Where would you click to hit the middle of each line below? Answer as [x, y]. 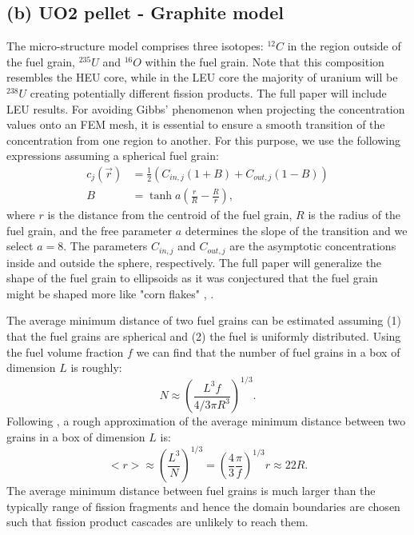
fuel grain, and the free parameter [90, 230]
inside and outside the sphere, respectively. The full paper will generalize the [194, 262]
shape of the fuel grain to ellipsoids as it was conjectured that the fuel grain [192, 278]
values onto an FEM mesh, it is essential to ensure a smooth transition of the [196, 124]
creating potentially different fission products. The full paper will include [208, 92]
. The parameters [105, 246]
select [20, 246]
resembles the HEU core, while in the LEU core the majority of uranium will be [202, 77]
